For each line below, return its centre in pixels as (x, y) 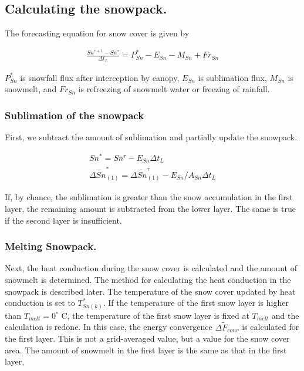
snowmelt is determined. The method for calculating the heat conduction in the (148, 279)
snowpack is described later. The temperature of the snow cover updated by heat (150, 291)
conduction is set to (40, 303)
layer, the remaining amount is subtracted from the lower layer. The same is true (150, 208)
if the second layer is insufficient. (63, 220)
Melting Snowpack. (51, 246)
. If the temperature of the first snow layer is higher (196, 303)
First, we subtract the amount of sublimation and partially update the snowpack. (151, 136)
